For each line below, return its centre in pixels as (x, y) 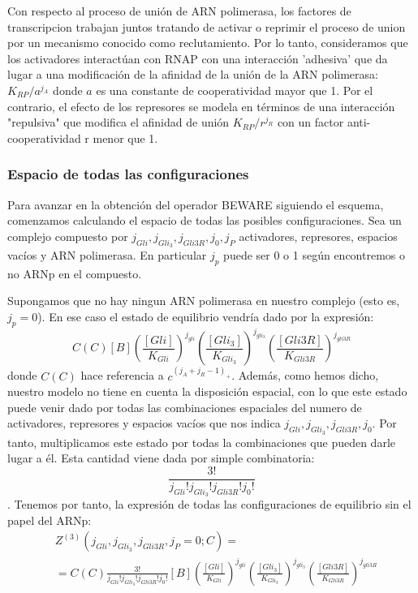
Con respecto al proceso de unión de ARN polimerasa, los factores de (179, 11)
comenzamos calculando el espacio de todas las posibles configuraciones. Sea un (205, 220)
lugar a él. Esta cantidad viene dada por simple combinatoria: (161, 458)
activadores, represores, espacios (318, 236)
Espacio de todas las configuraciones (128, 174)
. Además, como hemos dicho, (305, 375)
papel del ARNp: (50, 520)
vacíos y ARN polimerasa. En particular (107, 254)
